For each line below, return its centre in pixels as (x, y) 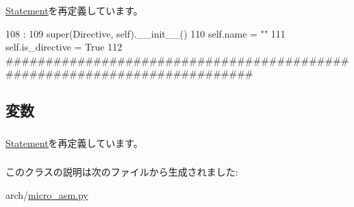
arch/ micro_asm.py (47, 194)
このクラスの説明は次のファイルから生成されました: (122, 172)
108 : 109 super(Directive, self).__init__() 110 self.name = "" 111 (146, 33)
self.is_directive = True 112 (64, 47)
